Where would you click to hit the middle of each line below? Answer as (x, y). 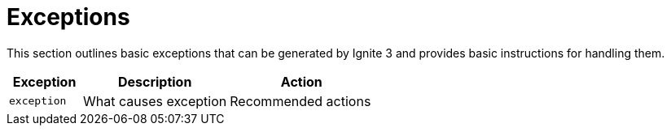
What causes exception (155, 101)
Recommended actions (300, 101)
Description (155, 81)
